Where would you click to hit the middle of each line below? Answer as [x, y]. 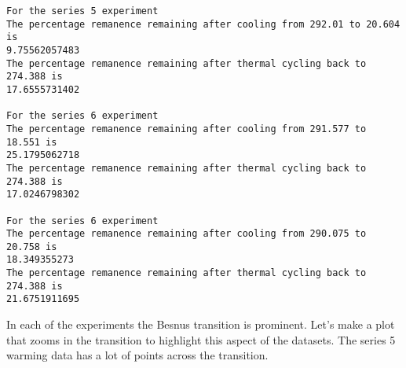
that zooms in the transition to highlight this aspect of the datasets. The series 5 [201, 339]
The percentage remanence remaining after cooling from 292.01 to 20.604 [203, 24]
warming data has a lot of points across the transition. [137, 355]
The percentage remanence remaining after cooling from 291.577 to [187, 129]
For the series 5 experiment [82, 11]
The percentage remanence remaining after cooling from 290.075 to [187, 234]
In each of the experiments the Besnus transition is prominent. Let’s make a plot [201, 324]
